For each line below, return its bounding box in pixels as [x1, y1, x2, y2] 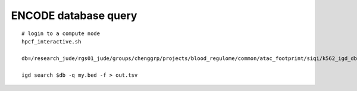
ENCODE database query [11, 9, 137, 22]
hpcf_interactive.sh [21, 38, 82, 45]
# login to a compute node [21, 30, 101, 37]
